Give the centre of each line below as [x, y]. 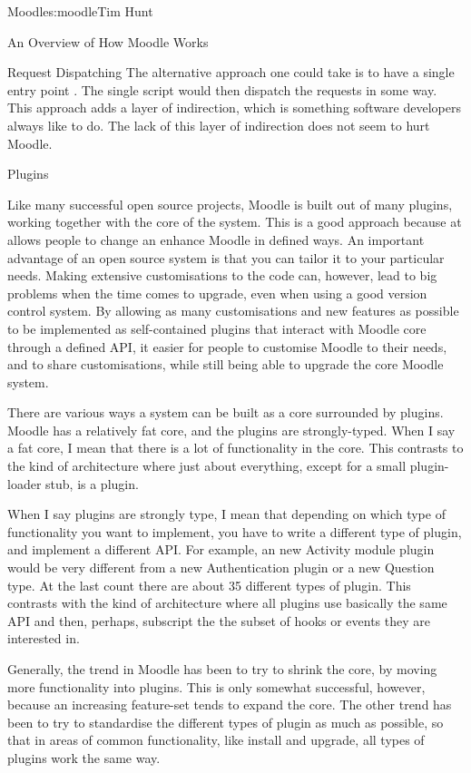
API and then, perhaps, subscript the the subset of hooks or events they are [219, 620]
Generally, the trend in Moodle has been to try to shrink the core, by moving [222, 669]
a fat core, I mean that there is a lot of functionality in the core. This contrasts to [235, 448]
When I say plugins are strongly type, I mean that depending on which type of [226, 514]
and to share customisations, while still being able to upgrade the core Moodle [226, 364]
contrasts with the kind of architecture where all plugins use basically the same [227, 603]
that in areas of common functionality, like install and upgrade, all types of [216, 740]
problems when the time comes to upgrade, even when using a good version [217, 293]
